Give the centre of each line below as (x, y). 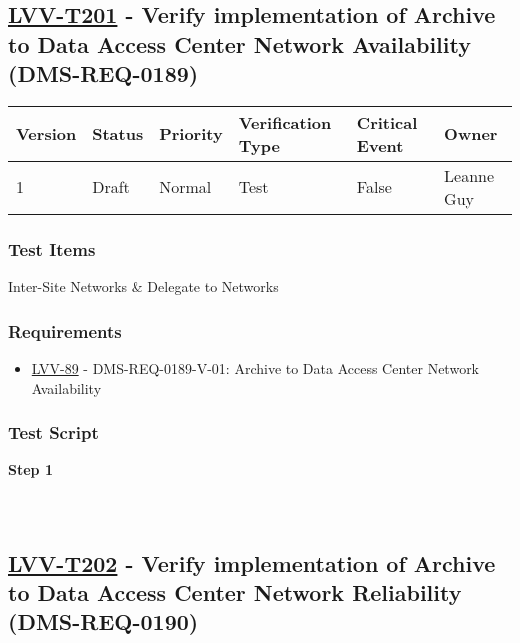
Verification (285, 122)
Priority (191, 134)
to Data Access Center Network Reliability (235, 591)
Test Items (52, 248)
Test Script (53, 432)
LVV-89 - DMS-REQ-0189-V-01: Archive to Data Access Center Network (255, 368)
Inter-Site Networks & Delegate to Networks (143, 286)
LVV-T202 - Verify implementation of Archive (252, 562)
